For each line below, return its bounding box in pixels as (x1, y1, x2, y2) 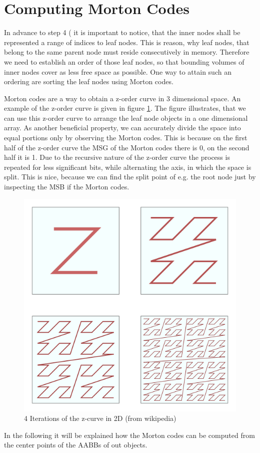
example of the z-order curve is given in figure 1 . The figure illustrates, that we (4, 103, 246, 113)
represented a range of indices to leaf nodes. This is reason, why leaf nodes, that (4, 37, 249, 47)
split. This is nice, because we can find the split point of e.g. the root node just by (4, 171, 256, 182)
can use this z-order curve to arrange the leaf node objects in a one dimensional (4, 112, 248, 123)
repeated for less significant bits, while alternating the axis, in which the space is (4, 161, 251, 172)
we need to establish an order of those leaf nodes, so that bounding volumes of (4, 56, 244, 67)
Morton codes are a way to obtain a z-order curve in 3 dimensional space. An (4, 93, 241, 103)
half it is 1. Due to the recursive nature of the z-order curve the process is (4, 152, 230, 162)
